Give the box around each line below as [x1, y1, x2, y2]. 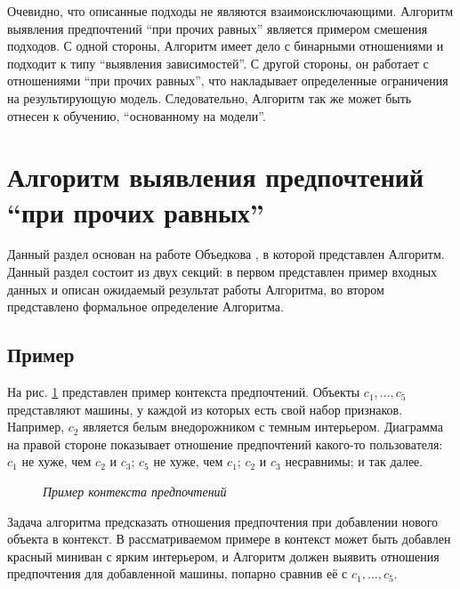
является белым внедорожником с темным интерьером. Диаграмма [83, 417, 443, 436]
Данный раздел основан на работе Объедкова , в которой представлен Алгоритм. [7, 245, 445, 263]
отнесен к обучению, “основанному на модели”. [7, 106, 266, 125]
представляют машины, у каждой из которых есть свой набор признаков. [7, 399, 403, 418]
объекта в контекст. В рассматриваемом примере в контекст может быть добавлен [7, 529, 451, 548]
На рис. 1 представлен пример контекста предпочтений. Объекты [7, 383, 360, 401]
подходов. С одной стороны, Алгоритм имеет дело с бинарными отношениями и [7, 36, 444, 55]
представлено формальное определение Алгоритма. [7, 297, 284, 316]
